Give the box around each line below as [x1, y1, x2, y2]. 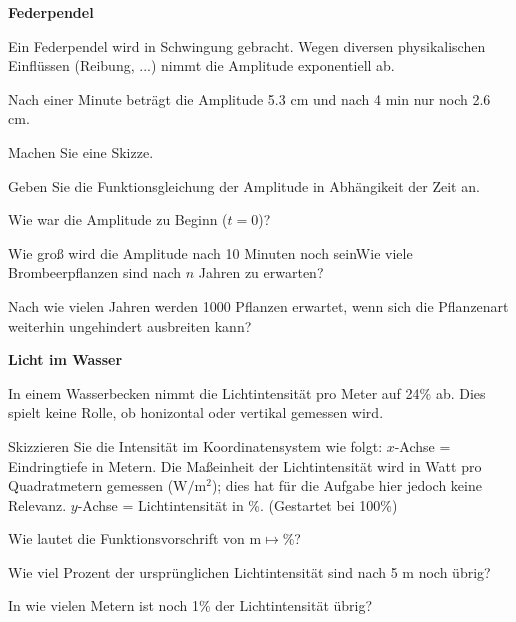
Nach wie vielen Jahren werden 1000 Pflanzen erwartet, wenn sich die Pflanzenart [8, 295, 509, 316]
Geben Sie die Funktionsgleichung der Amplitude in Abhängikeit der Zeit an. [8, 175, 480, 196]
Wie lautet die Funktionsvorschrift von [8, 528, 245, 549]
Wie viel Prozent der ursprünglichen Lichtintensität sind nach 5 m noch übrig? [8, 561, 491, 582]
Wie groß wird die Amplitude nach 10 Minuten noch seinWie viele [8, 242, 413, 263]
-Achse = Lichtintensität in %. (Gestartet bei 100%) [77, 494, 398, 515]
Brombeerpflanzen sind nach [8, 262, 182, 283]
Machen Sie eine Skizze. [8, 141, 154, 162]
